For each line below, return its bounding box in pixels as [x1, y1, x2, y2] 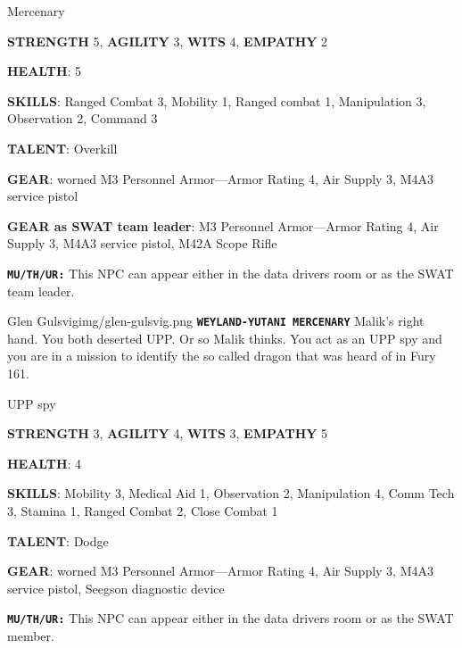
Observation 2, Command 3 [7, 109, 158, 128]
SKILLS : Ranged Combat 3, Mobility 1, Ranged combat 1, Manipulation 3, [7, 91, 426, 110]
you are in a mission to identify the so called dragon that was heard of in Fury [7, 346, 436, 365]
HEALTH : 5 [7, 62, 82, 80]
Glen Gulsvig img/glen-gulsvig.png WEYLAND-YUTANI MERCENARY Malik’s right [7, 312, 425, 330]
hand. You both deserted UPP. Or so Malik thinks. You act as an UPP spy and [7, 328, 442, 347]
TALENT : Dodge [7, 531, 109, 550]
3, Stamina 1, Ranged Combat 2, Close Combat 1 [7, 502, 278, 519]
